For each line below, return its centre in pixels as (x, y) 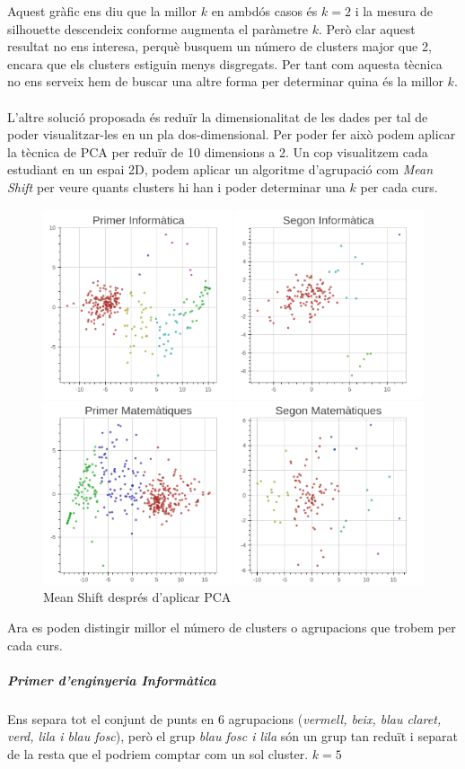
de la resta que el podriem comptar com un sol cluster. (158, 754)
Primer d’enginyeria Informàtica (112, 680)
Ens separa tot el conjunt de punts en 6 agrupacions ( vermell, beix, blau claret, (224, 718)
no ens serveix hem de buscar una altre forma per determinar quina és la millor (225, 81)
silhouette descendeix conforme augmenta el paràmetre (158, 28)
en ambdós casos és (264, 11)
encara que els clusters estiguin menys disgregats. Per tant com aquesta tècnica (225, 63)
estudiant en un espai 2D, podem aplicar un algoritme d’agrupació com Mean (220, 169)
